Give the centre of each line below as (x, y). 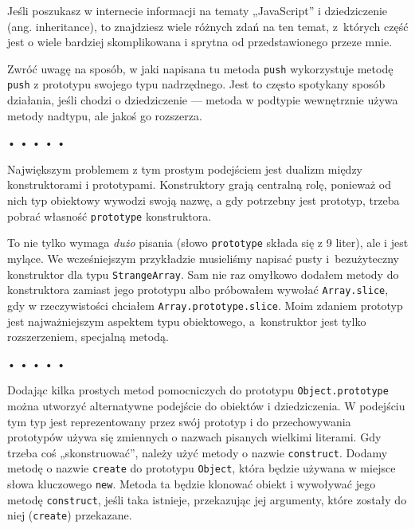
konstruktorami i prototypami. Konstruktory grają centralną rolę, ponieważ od (199, 184)
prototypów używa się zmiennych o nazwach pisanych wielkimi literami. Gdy (194, 437)
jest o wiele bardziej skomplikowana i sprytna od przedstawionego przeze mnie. (200, 42)
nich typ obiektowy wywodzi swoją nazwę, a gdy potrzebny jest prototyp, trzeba (204, 200)
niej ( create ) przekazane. (70, 515)
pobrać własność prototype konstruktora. (110, 216)
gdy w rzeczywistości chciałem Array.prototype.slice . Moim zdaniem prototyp (205, 305)
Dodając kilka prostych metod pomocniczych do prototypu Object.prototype (198, 390)
